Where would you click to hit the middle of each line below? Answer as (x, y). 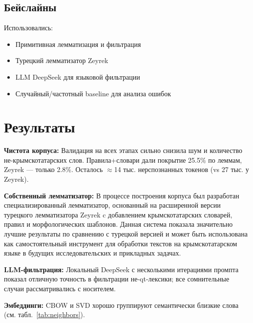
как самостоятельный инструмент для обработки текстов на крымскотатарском (121, 243)
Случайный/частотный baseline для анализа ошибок (93, 93)
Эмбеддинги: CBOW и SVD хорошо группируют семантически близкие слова (121, 305)
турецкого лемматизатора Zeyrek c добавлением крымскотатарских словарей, (118, 214)
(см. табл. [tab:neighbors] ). (44, 314)
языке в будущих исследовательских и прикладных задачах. (93, 253)
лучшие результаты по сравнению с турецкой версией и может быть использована (126, 234)
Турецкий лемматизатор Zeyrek (62, 60)
